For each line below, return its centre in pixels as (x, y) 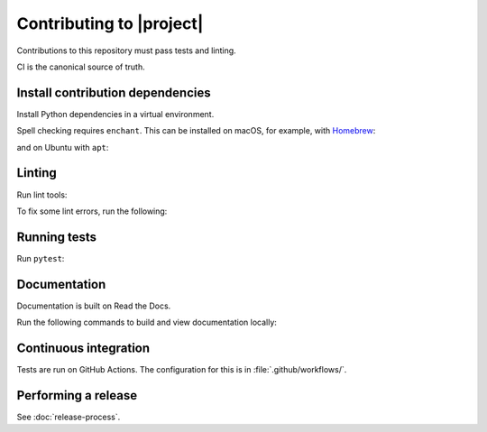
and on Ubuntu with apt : (63, 147)
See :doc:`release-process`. (69, 417)
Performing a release (77, 395)
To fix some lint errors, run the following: (92, 211)
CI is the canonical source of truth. (81, 67)
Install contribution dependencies (114, 92)
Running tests (57, 237)
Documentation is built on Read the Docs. (94, 306)
